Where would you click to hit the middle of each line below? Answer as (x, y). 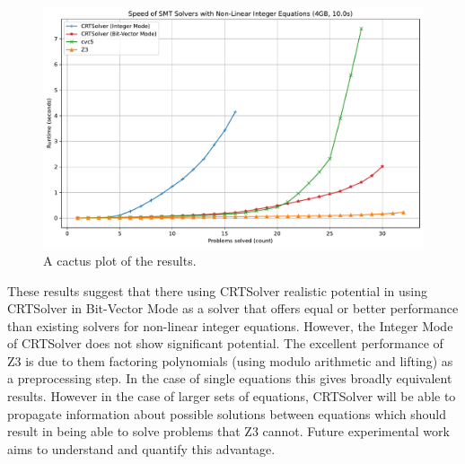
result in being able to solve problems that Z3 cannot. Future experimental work (228, 431)
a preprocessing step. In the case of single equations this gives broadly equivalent (230, 378)
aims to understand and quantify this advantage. (141, 448)
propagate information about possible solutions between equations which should (227, 413)
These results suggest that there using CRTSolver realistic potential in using (218, 290)
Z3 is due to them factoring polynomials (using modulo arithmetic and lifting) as (230, 360)
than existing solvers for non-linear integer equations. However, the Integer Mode (230, 325)
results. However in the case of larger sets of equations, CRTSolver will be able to (232, 396)
